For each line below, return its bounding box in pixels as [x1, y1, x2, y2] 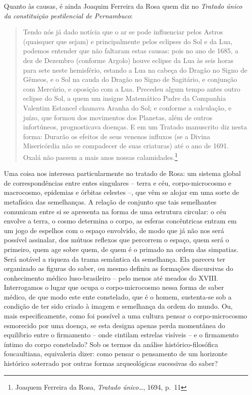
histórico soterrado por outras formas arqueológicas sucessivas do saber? [4, 358, 218, 368]
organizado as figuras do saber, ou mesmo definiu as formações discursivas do [4, 263, 233, 273]
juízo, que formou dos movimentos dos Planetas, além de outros [23, 112, 213, 122]
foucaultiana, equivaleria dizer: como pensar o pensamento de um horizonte [4, 348, 228, 359]
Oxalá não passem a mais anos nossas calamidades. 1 [23, 150, 178, 162]
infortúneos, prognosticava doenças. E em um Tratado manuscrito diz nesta [23, 122, 247, 132]
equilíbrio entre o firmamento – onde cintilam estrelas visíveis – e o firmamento [4, 330, 239, 340]
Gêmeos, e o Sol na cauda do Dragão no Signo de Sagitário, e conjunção [23, 74, 237, 84]
